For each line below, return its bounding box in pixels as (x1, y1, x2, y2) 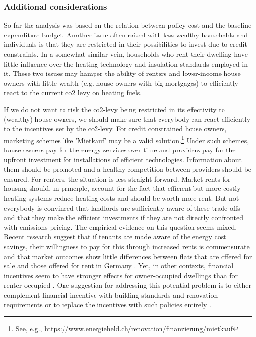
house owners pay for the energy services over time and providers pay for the (4, 145, 236, 154)
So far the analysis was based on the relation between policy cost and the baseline (4, 20, 252, 30)
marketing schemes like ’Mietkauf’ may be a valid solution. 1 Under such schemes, (4, 133, 249, 145)
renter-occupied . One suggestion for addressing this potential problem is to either (4, 280, 251, 290)
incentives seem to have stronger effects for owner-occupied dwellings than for (4, 270, 238, 280)
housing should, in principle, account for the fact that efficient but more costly (4, 183, 241, 193)
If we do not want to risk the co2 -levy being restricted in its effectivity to (4, 104, 225, 114)
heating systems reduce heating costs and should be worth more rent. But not (4, 192, 239, 203)
